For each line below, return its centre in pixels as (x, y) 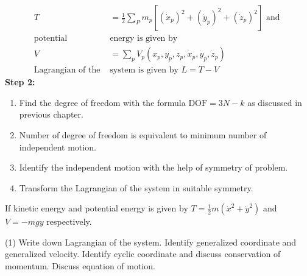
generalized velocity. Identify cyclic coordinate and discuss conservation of (143, 254)
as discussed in (275, 102)
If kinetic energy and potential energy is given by (97, 208)
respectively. (69, 221)
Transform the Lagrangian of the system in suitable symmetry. (136, 187)
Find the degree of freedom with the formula (102, 102)
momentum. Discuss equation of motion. (80, 266)
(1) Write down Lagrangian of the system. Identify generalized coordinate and (151, 242)
